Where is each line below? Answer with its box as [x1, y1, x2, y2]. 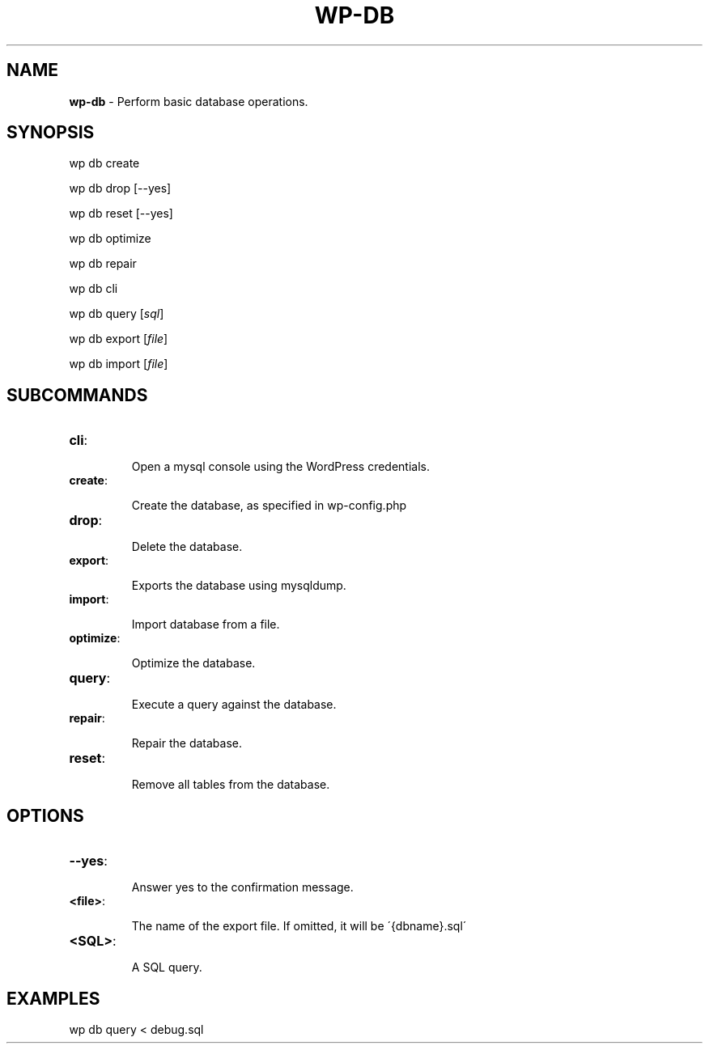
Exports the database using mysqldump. [131, 578, 346, 593]
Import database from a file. [131, 617, 280, 632]
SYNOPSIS [6, 122, 95, 143]
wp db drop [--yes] [69, 181, 172, 196]
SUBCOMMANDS [6, 384, 148, 405]
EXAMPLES [6, 988, 100, 1009]
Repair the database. [131, 736, 242, 751]
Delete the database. [131, 540, 243, 554]
